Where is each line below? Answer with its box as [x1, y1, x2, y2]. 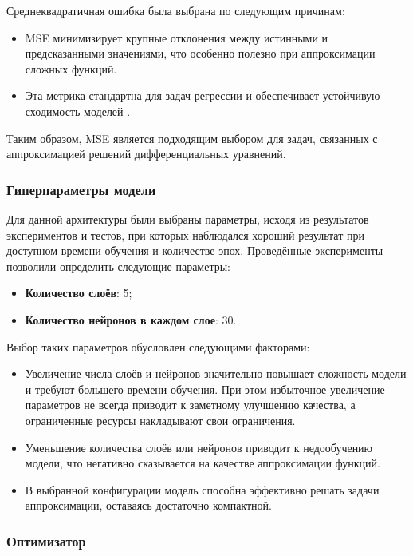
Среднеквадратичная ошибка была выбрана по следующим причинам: [6, 2, 345, 18]
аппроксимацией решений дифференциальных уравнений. [6, 145, 286, 162]
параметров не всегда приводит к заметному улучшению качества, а [25, 396, 356, 413]
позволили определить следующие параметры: [6, 257, 231, 274]
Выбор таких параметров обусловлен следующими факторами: [6, 338, 310, 355]
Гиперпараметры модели [6, 179, 156, 199]
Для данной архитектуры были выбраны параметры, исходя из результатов [6, 210, 369, 227]
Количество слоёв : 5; [25, 284, 132, 301]
